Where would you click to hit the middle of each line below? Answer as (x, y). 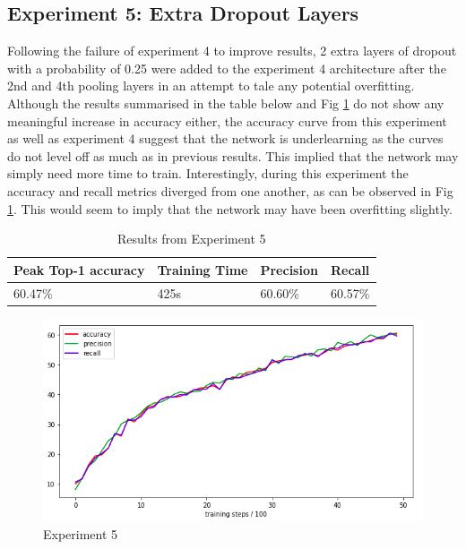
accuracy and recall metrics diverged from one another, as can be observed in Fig (230, 190)
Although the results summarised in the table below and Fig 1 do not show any (226, 103)
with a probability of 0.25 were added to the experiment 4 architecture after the (227, 68)
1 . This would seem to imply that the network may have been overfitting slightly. (230, 208)
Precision (289, 269)
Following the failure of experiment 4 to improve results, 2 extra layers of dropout (232, 51)
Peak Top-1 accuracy (79, 269)
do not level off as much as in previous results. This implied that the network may (233, 155)
